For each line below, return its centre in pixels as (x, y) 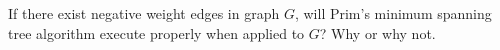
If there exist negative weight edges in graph (144, 13)
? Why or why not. (377, 32)
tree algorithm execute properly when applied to (156, 32)
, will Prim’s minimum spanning (393, 13)
